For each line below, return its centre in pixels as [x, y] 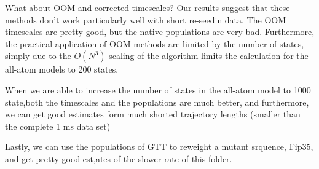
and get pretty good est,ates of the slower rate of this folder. [119, 158]
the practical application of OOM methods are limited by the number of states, [155, 43]
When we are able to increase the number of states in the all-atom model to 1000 [158, 89]
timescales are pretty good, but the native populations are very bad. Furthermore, [160, 32]
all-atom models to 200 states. [62, 69]
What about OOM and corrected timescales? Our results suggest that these [148, 7]
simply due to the [38, 56]
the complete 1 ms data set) [58, 126]
